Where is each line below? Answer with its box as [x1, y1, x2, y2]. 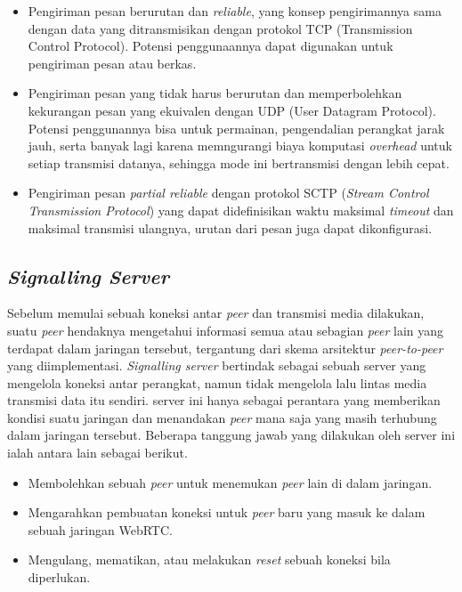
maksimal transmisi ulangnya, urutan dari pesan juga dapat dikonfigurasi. [28, 218, 433, 237]
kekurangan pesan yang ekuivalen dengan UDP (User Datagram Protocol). [28, 101, 436, 119]
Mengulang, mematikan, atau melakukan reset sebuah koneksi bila [28, 550, 391, 569]
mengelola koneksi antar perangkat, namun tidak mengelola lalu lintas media [7, 373, 427, 392]
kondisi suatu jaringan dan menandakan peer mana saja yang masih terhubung [7, 408, 437, 426]
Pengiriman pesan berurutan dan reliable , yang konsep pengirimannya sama [28, 2, 442, 20]
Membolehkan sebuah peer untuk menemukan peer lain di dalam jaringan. [28, 473, 433, 491]
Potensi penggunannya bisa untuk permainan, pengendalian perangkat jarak [28, 118, 445, 137]
